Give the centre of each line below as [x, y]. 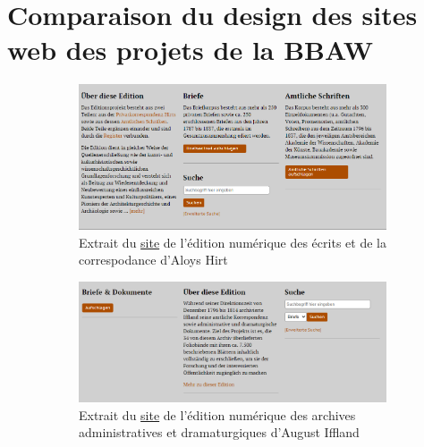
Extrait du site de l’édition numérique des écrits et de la [233, 242]
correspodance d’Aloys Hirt [153, 260]
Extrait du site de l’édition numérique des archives [217, 414]
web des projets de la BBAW [191, 50]
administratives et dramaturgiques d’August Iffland [219, 432]
